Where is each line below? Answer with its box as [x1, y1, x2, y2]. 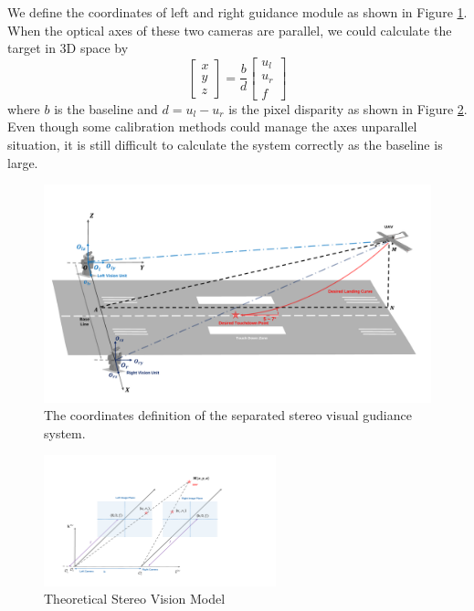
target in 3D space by [7, 38, 129, 58]
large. [7, 153, 38, 172]
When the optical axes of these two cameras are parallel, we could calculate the [7, 20, 452, 39]
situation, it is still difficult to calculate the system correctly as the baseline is [7, 134, 443, 153]
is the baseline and [54, 99, 158, 118]
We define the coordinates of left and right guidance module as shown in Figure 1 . [7, 3, 468, 21]
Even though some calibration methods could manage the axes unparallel [7, 117, 417, 136]
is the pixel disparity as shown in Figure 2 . [228, 99, 468, 118]
